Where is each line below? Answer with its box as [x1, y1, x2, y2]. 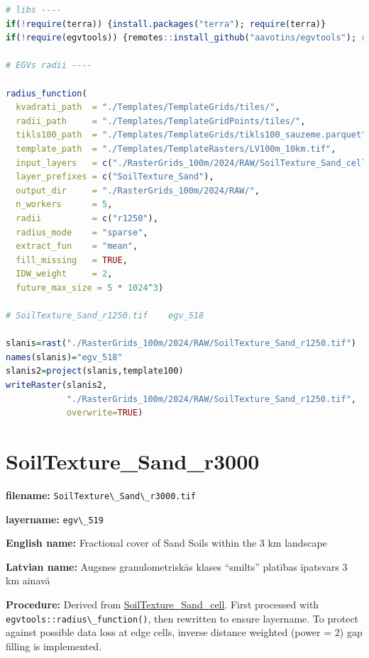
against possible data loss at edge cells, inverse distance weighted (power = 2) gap [6, 625, 363, 640]
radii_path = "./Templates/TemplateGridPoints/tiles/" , [16, 116, 306, 126]
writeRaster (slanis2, [6, 380, 108, 391]
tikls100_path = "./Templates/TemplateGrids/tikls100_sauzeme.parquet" [16, 130, 367, 140]
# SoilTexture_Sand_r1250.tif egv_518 [6, 311, 204, 321]
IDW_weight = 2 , [16, 269, 113, 279]
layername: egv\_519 [6, 511, 104, 526]
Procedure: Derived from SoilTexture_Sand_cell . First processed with [6, 597, 319, 612]
